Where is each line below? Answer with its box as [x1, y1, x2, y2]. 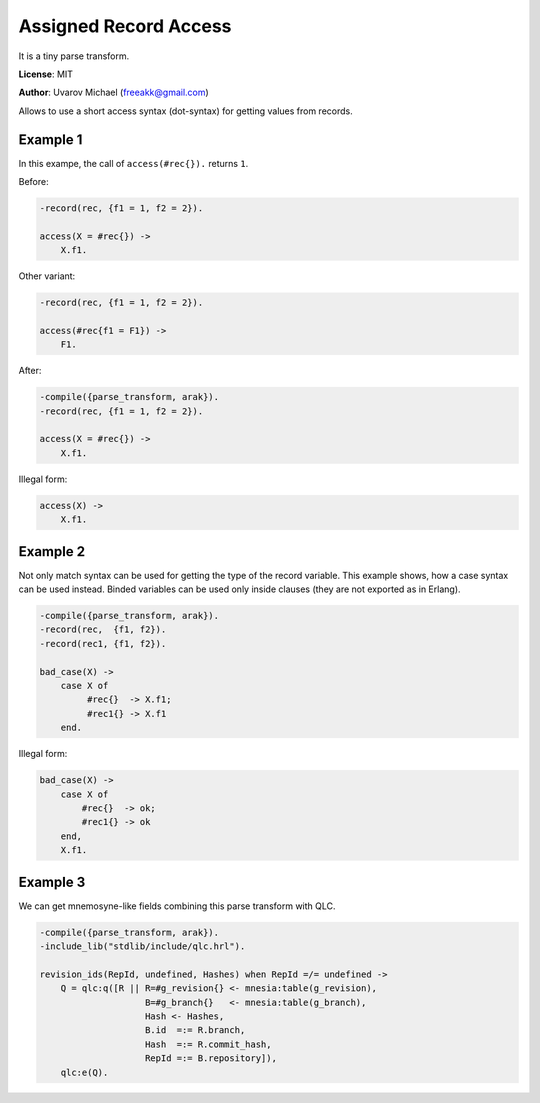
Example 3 [18, 873, 86, 890]
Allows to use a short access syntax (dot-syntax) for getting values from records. [18, 105, 354, 117]
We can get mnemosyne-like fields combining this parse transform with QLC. [18, 900, 336, 912]
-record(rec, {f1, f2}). [39, 624, 167, 635]
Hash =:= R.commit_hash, [145, 1038, 272, 1050]
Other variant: [18, 270, 76, 282]
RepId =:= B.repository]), [145, 1053, 277, 1064]
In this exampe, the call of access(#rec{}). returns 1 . [18, 157, 249, 169]
